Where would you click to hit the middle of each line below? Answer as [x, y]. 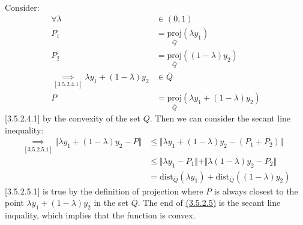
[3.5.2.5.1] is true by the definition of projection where [104, 191]
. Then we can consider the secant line [220, 118]
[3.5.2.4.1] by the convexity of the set [73, 118]
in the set [111, 203]
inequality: [24, 130]
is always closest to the [256, 191]
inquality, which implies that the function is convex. [100, 215]
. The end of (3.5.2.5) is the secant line [209, 203]
